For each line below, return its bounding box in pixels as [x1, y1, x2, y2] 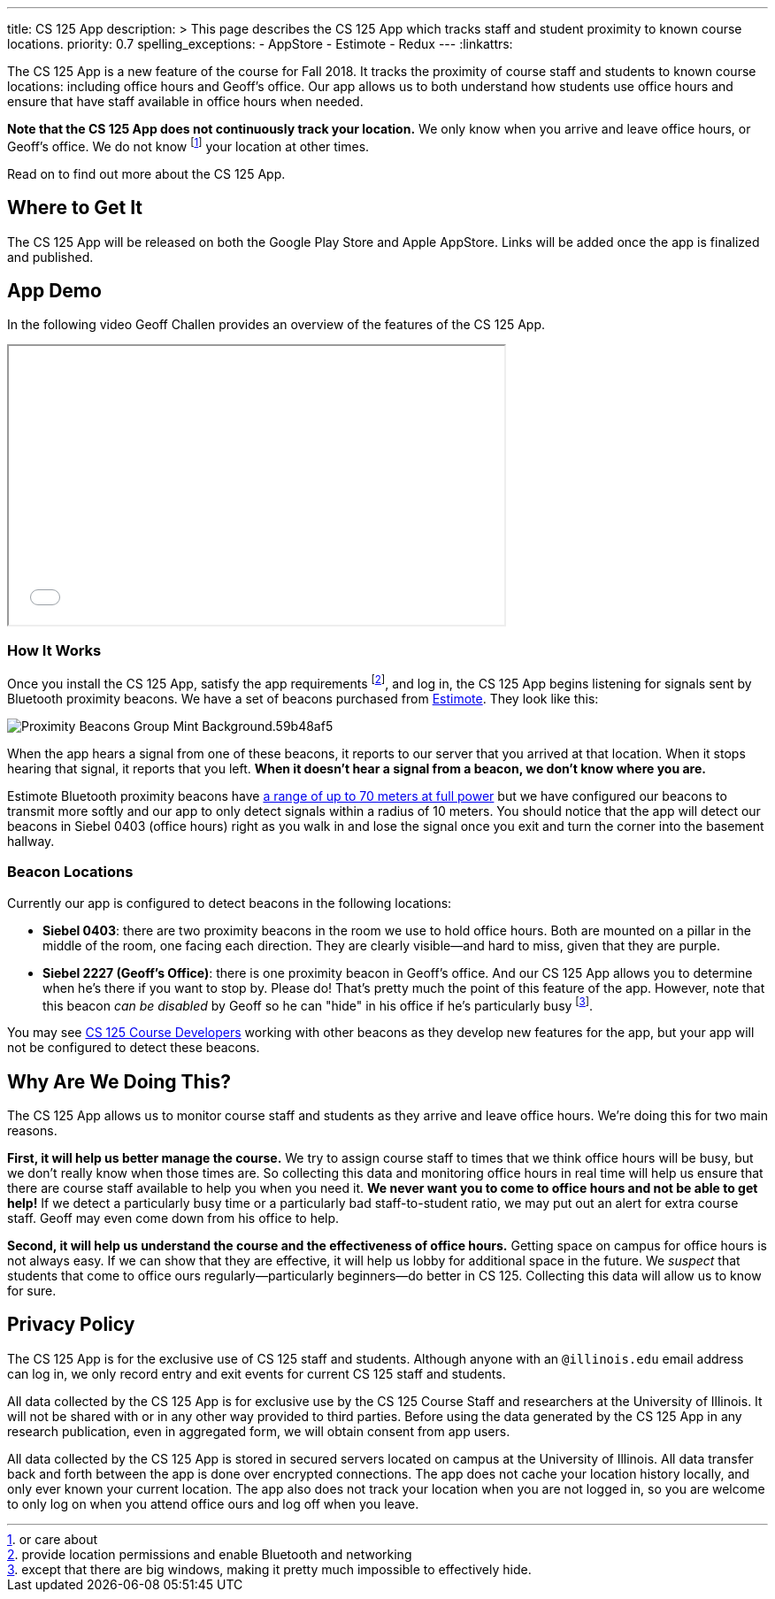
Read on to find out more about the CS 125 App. [7, 165, 286, 181]
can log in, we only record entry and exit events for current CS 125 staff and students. [7, 1365, 506, 1381]
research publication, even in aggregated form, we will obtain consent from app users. [7, 1423, 510, 1439]
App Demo [7, 279, 102, 302]
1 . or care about [7, 1531, 98, 1547]
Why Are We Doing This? [7, 1070, 231, 1093]
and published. [7, 249, 94, 265]
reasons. [7, 1123, 58, 1138]
